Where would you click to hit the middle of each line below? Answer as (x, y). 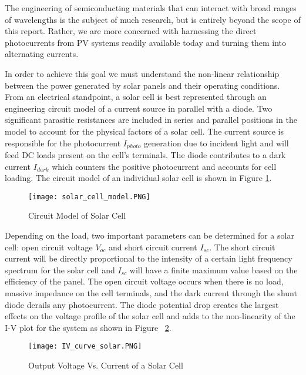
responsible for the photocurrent (63, 143)
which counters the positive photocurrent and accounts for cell (164, 166)
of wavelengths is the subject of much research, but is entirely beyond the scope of (153, 19)
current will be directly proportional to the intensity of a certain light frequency (149, 258)
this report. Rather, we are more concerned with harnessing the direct (131, 31)
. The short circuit (242, 247)
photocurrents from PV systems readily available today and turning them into (146, 42)
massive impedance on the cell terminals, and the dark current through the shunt (151, 292)
